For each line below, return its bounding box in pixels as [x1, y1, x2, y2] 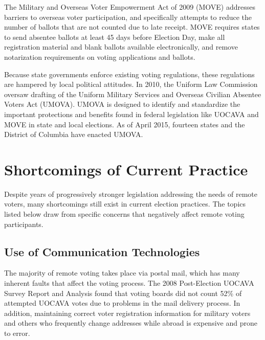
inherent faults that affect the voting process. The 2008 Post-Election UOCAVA [4, 278, 254, 288]
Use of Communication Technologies [4, 243, 200, 259]
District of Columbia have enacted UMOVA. [4, 129, 143, 140]
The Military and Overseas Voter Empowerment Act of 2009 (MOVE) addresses [4, 2, 255, 12]
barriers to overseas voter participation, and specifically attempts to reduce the [4, 11, 252, 22]
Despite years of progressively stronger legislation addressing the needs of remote [4, 188, 258, 199]
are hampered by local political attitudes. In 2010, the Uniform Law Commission [4, 79, 258, 89]
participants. [4, 218, 43, 229]
